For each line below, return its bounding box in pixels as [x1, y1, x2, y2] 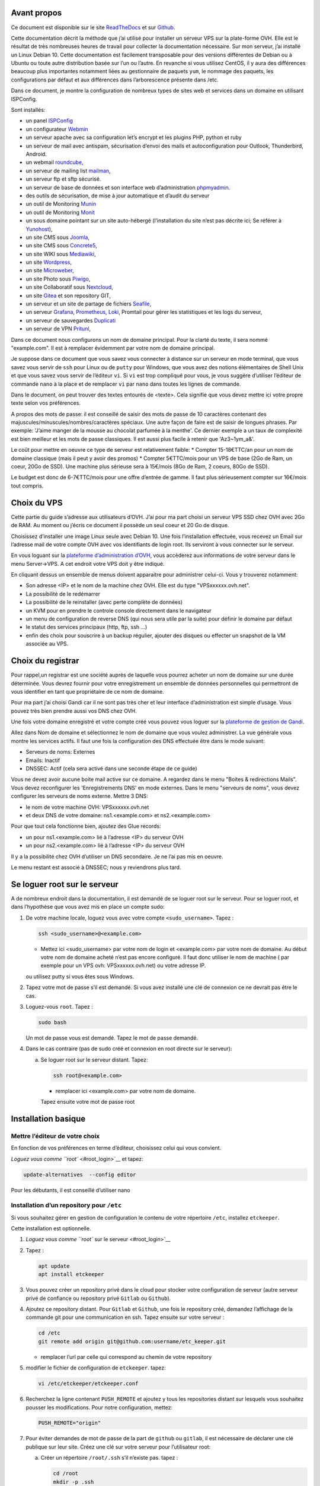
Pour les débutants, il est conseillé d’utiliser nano [11, 1186, 130, 1194]
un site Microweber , [25, 267, 74, 274]
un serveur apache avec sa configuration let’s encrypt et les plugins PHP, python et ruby [25, 134, 242, 141]
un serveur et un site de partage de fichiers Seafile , [25, 300, 152, 307]
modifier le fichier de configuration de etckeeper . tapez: [25, 1364, 166, 1371]
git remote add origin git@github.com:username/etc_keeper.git [38, 1338, 226, 1345]
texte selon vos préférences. [11, 399, 81, 407]
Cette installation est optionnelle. [11, 1225, 91, 1232]
